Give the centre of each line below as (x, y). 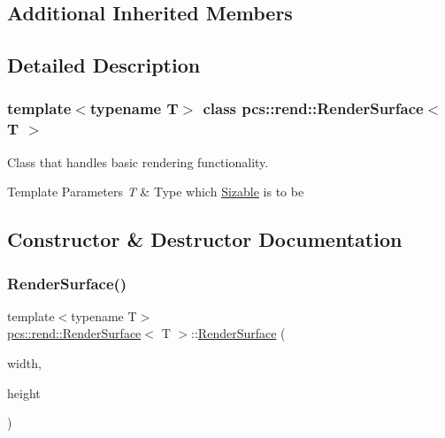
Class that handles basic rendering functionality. (138, 161)
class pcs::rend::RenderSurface (313, 108)
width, (24, 363)
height (24, 392)
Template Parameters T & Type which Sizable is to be (156, 192)
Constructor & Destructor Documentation (205, 239)
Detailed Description (104, 65)
